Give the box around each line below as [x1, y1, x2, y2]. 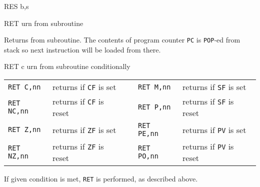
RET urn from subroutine [4, 17, 83, 28]
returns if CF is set [52, 81, 116, 93]
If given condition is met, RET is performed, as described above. [4, 173, 198, 184]
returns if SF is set [182, 81, 246, 93]
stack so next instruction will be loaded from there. [4, 44, 161, 54]
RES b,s [4, 1, 29, 11]
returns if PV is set [182, 123, 246, 135]
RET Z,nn [8, 125, 41, 134]
